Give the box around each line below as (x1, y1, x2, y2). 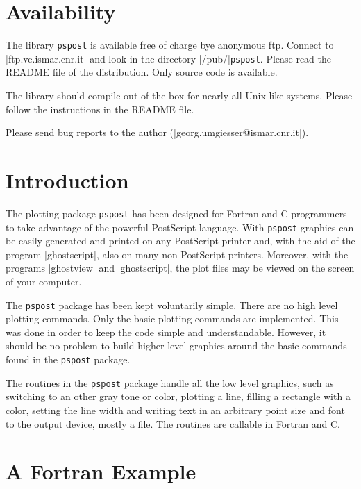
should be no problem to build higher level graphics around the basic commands (6, 338, 347, 353)
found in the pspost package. (6, 352, 131, 367)
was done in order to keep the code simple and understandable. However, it (6, 324, 326, 339)
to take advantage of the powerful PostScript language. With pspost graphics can (6, 219, 354, 234)
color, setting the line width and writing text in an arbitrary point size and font (6, 402, 345, 417)
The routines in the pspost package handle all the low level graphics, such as (6, 375, 334, 390)
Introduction (6, 166, 129, 194)
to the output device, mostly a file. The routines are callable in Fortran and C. (6, 416, 340, 431)
